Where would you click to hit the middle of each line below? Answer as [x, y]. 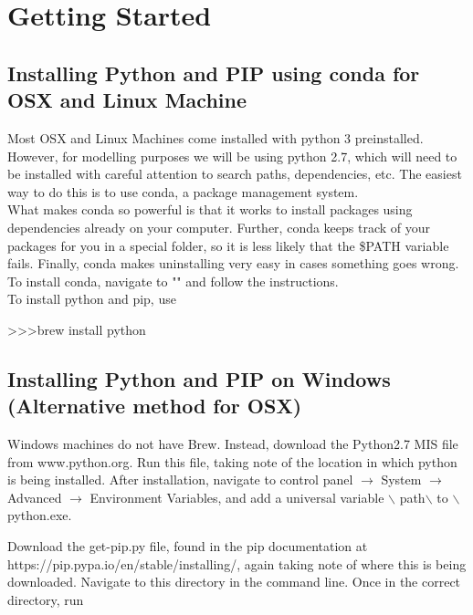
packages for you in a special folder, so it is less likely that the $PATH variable [228, 245]
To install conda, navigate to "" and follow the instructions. [173, 281]
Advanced [35, 497]
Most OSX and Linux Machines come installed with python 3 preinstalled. [215, 137]
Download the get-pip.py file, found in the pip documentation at [188, 546]
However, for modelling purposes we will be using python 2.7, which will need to [232, 156]
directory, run [46, 599]
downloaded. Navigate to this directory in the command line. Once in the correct [234, 582]
